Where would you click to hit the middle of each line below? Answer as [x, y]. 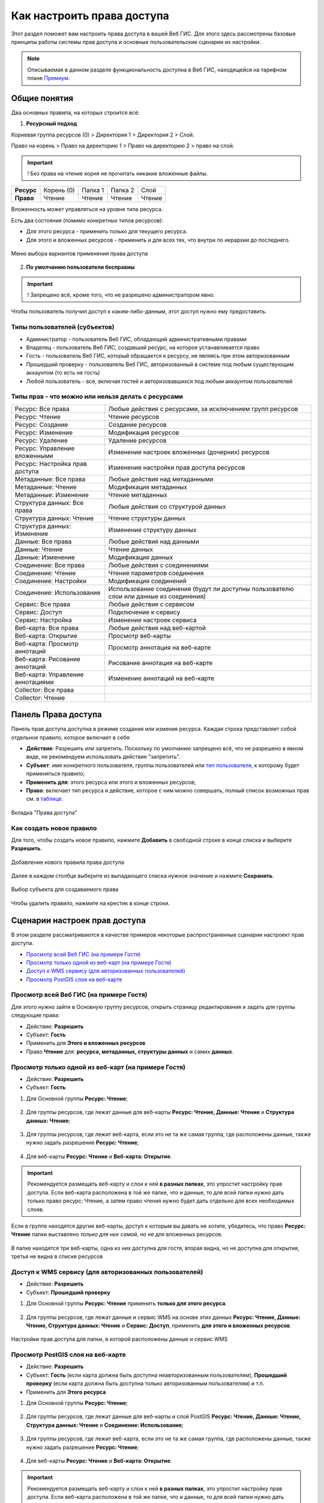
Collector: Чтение [40, 697]
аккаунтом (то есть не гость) [63, 373]
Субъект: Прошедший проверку [68, 1292]
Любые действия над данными [154, 541]
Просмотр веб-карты [139, 635]
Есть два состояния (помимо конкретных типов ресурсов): [87, 220]
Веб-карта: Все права [47, 628]
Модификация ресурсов [144, 432]
